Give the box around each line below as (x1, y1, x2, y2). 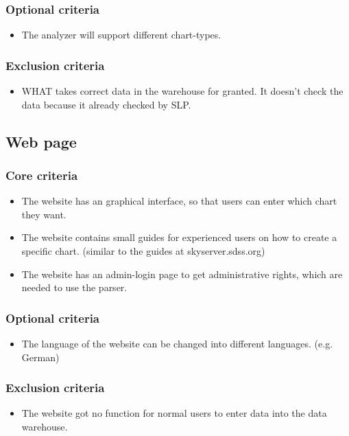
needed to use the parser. (21, 280, 128, 295)
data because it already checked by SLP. (21, 97, 191, 111)
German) (21, 349, 60, 364)
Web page (5, 130, 77, 152)
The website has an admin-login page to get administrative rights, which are (21, 266, 343, 281)
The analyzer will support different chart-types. (21, 27, 221, 42)
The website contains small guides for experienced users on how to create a (21, 230, 337, 244)
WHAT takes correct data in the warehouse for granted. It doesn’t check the (21, 84, 344, 98)
